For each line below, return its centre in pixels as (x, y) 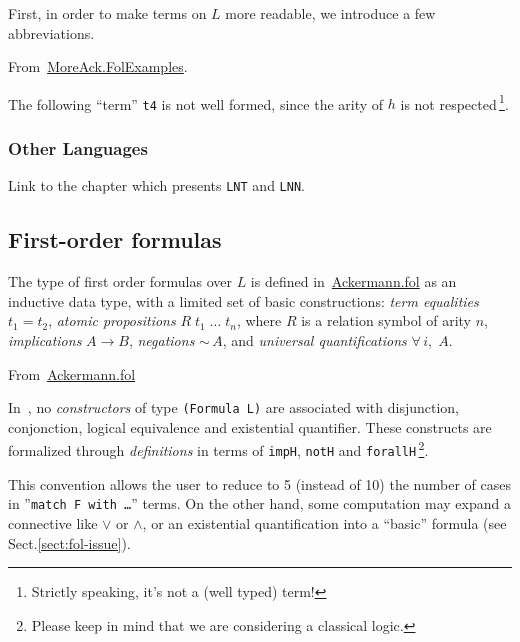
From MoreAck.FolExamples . (98, 66)
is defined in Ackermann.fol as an (353, 281)
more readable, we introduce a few (330, 13)
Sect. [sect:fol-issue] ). (69, 542)
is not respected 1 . (454, 102)
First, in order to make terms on (107, 13)
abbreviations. (51, 32)
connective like (53, 522)
